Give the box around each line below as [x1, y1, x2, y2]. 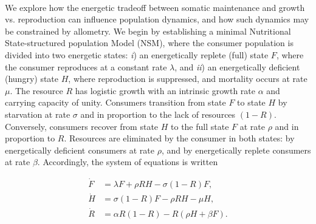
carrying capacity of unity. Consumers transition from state [5, 96, 226, 109]
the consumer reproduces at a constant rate [5, 60, 167, 73]
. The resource [10, 84, 63, 97]
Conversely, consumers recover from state [5, 120, 159, 132]
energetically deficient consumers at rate [5, 143, 155, 156]
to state [237, 96, 266, 109]
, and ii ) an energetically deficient [174, 60, 300, 73]
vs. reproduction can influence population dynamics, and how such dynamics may [5, 13, 309, 25]
